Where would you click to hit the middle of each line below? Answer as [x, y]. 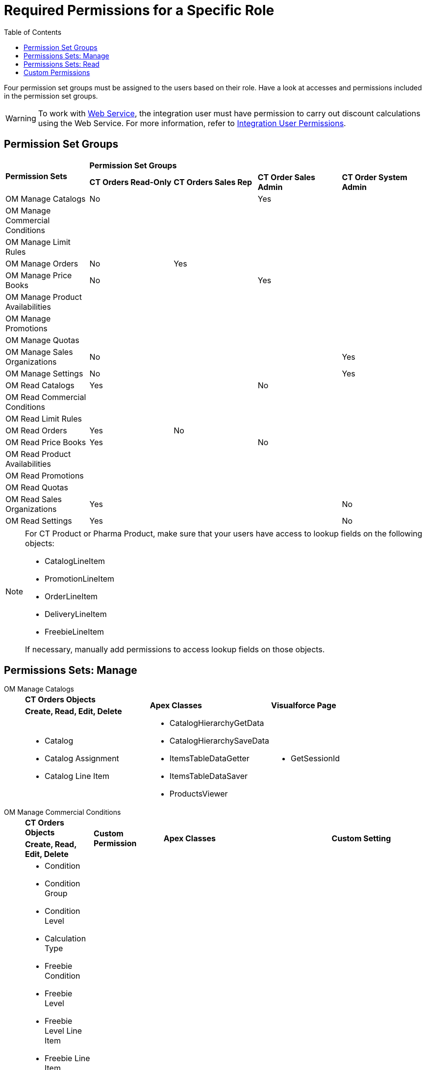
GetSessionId [315, 759]
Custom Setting [361, 839]
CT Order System [375, 177]
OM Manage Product [44, 297]
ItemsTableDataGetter [209, 759]
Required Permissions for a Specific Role [139, 10]
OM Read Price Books [46, 442]
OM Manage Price [39, 275]
